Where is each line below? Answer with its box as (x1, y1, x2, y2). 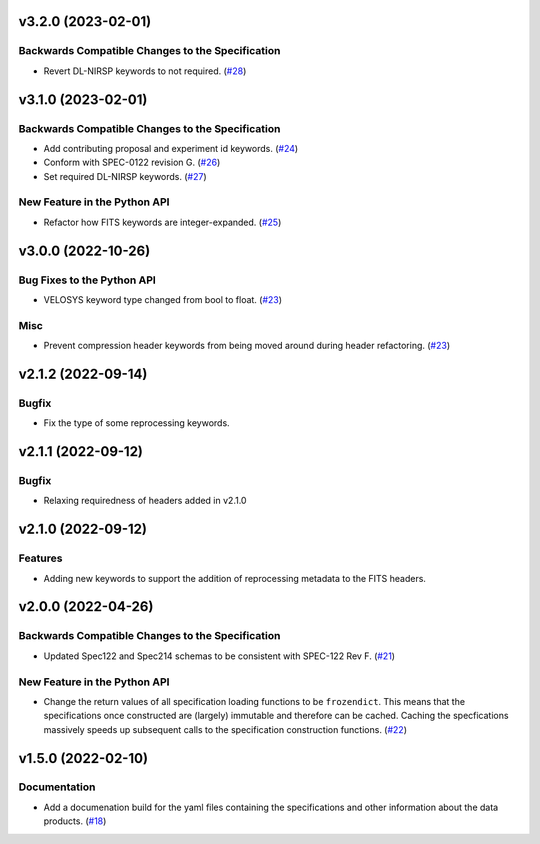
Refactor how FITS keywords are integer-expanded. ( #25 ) (43, 216, 282, 228)
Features (18, 551, 63, 565)
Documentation (18, 780, 96, 794)
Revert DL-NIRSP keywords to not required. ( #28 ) (43, 65, 247, 77)
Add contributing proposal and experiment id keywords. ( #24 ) (43, 142, 299, 154)
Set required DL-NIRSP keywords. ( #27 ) (43, 170, 207, 182)
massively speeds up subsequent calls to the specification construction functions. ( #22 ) (43, 723, 408, 735)
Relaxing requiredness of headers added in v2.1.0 (43, 495, 247, 507)
